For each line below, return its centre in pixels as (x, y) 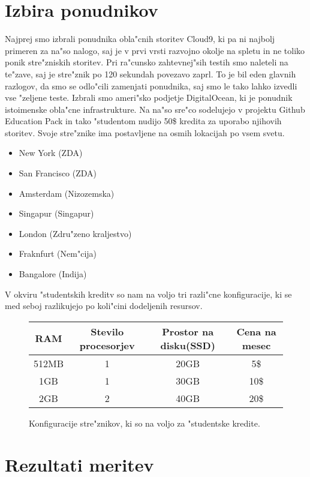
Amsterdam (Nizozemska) (67, 193)
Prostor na (188, 331)
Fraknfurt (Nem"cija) (58, 253)
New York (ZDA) (51, 153)
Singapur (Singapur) (56, 213)
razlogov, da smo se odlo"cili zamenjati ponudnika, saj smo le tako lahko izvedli (151, 85)
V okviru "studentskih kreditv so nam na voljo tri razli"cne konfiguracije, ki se (148, 294)
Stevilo (107, 331)
